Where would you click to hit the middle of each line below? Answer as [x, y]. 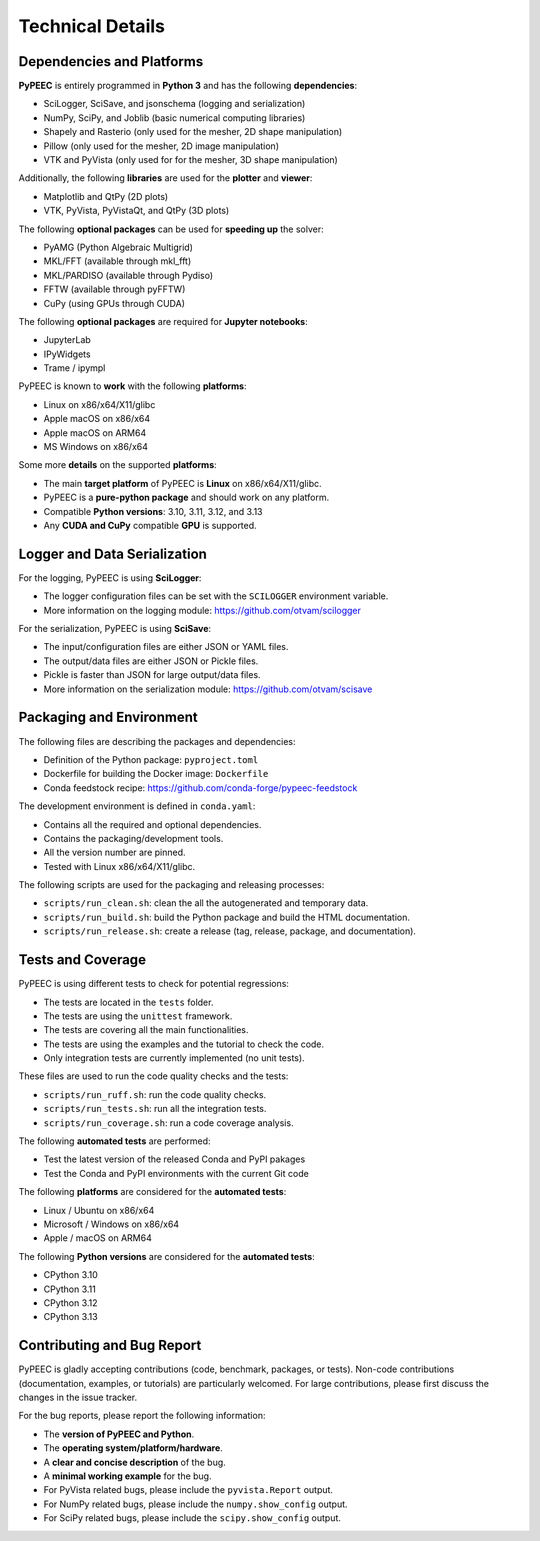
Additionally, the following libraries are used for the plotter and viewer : [165, 178]
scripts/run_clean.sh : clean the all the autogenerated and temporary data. [206, 903]
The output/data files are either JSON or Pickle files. [151, 661]
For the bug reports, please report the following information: [142, 1416]
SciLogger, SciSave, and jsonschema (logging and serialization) [174, 104]
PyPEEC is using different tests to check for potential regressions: [154, 984]
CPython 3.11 [70, 1289]
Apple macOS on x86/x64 [97, 419]
